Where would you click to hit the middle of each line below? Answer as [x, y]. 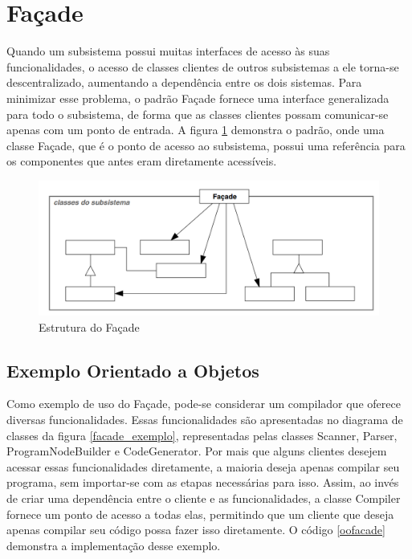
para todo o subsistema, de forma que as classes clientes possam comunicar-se [198, 114]
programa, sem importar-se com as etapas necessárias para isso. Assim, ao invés [203, 482]
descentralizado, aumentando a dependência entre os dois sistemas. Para [184, 82]
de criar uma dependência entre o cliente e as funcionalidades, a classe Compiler [204, 498]
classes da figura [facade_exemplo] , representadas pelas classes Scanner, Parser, [202, 435]
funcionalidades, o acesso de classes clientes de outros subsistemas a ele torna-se [203, 66]
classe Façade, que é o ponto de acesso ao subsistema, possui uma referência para [206, 145]
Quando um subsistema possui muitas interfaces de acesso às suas [168, 51]
